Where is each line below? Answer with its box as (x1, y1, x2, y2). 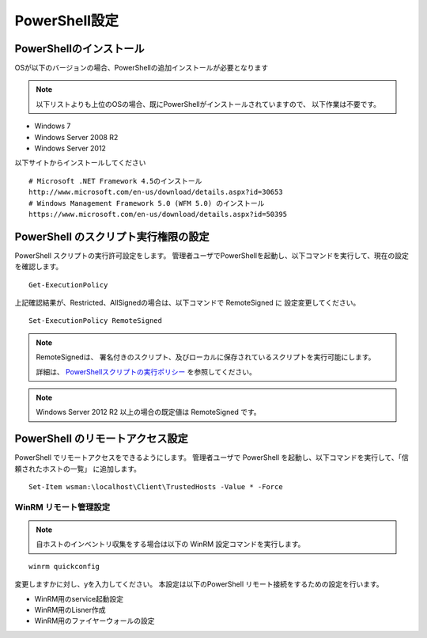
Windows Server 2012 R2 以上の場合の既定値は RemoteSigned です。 (36, 408, 261, 417)
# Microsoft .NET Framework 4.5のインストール (28, 177, 202, 185)
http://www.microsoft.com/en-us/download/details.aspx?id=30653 (28, 188, 284, 197)
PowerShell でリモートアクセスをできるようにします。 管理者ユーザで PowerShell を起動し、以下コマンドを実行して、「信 (14, 453, 409, 462)
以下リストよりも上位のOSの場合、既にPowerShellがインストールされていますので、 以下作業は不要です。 (36, 99, 381, 108)
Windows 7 (34, 121, 71, 131)
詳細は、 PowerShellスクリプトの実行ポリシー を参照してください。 (36, 366, 256, 376)
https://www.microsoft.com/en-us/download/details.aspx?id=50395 (28, 210, 288, 218)
